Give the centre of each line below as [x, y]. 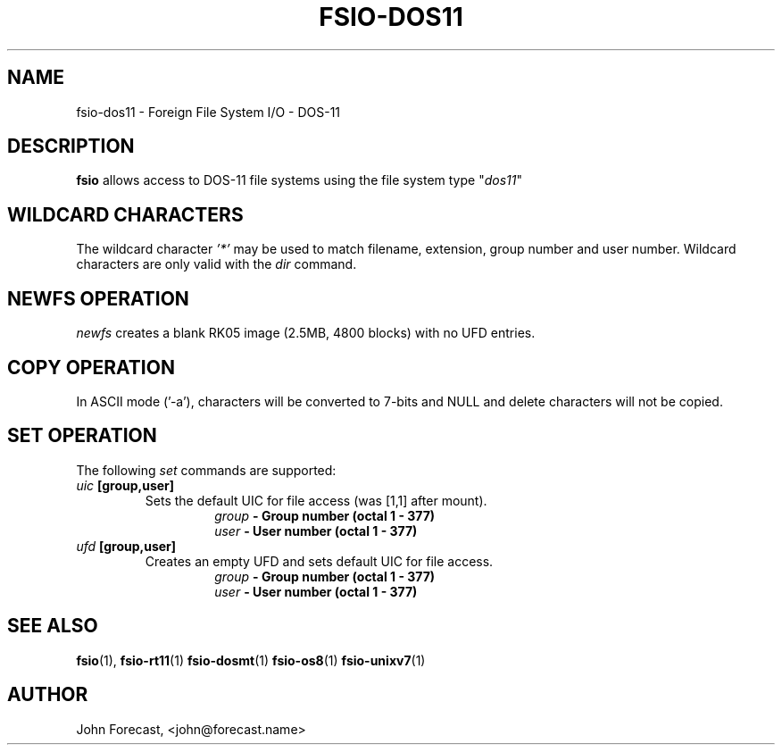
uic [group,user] [125, 485]
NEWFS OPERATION [98, 298]
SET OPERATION [82, 436]
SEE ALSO [53, 626]
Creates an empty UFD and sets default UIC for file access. [319, 561]
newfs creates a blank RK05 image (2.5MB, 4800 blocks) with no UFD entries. [306, 333]
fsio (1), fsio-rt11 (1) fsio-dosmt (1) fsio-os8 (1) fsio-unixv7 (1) [251, 660]
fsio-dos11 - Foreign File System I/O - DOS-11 [208, 112]
